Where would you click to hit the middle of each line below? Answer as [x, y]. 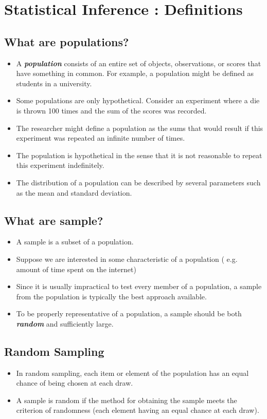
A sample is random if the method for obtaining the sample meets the [127, 400]
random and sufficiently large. [65, 323]
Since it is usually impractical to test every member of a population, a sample [139, 286]
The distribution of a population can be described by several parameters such [138, 182]
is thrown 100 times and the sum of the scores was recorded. [111, 110]
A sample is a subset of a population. [75, 242]
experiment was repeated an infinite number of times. [101, 138]
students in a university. [54, 83]
